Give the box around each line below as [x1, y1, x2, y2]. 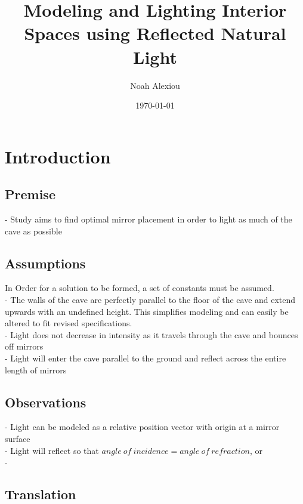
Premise [5, 185, 55, 203]
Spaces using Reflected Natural [24, 21, 286, 45]
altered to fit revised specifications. [5, 317, 132, 329]
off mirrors [5, 340, 44, 353]
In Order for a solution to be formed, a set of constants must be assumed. [5, 282, 274, 294]
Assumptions [5, 253, 86, 272]
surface [5, 432, 30, 445]
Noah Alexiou [130, 79, 180, 91]
